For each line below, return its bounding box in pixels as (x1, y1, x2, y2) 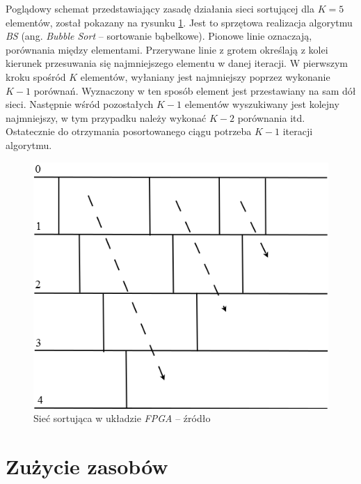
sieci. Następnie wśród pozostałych (6, 97, 154, 111)
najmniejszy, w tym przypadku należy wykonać (6, 110, 207, 125)
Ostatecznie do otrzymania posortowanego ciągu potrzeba (6, 124, 252, 139)
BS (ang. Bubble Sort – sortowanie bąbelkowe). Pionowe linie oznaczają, (6, 29, 312, 43)
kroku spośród (6, 69, 66, 84)
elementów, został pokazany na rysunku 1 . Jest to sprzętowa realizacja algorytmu (6, 15, 353, 29)
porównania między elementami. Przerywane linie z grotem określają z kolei (6, 42, 328, 56)
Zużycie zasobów (6, 452, 168, 481)
